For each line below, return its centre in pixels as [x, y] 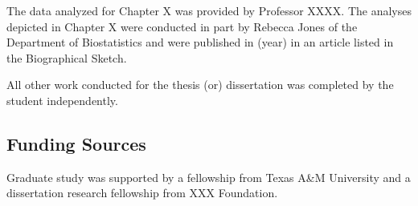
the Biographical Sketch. [67, 57]
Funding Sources [76, 143]
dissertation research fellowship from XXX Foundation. [142, 193]
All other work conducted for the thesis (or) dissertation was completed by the [200, 85]
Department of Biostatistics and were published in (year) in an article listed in [200, 42]
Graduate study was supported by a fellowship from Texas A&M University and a [209, 177]
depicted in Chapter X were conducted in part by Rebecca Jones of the [182, 26]
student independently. [62, 100]
